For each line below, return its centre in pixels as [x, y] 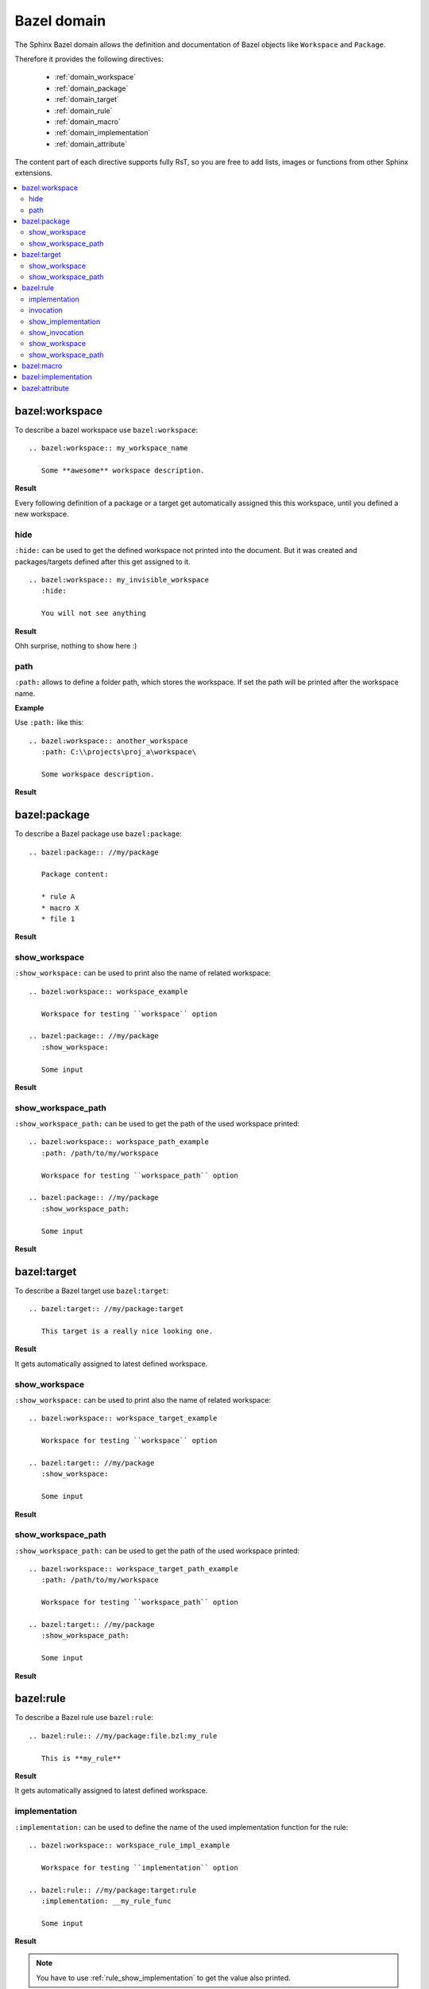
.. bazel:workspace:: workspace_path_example [119, 1142]
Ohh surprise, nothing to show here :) [76, 646]
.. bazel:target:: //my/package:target [106, 1309]
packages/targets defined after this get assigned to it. [102, 562]
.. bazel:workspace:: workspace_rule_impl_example [129, 1845]
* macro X [60, 908]
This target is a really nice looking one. [127, 1331]
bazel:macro [42, 366]
